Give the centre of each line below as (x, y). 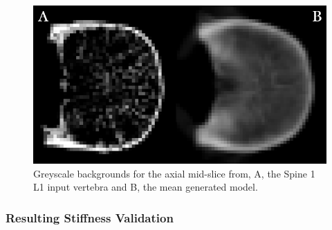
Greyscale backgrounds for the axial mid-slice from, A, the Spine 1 (174, 173)
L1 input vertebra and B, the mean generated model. (146, 187)
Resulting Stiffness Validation (90, 217)
